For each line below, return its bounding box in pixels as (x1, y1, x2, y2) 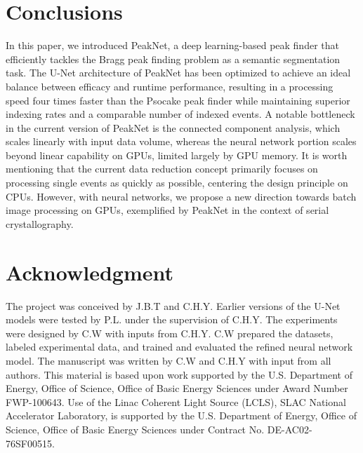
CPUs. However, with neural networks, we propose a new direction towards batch (6, 189, 357, 203)
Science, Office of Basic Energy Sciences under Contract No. (6, 421, 265, 436)
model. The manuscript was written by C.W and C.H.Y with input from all (6, 353, 331, 367)
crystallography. (6, 216, 74, 231)
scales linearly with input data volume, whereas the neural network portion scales (6, 134, 357, 149)
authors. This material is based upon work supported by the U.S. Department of (6, 367, 352, 381)
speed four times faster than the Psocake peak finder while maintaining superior (6, 93, 350, 107)
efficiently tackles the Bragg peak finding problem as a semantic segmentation (6, 51, 341, 66)
